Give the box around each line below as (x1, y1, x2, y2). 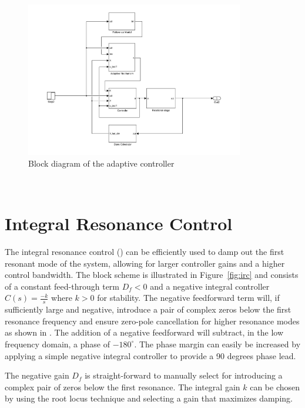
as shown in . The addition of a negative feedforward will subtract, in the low (5, 326, 284, 339)
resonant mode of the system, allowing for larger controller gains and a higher (5, 257, 285, 269)
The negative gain (5, 369, 69, 382)
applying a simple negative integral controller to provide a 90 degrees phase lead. (5, 349, 296, 361)
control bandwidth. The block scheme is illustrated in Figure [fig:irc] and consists (5, 268, 299, 281)
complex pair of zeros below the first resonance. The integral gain (5, 380, 240, 393)
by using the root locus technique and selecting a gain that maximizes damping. (5, 392, 293, 404)
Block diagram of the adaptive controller (28, 157, 175, 169)
